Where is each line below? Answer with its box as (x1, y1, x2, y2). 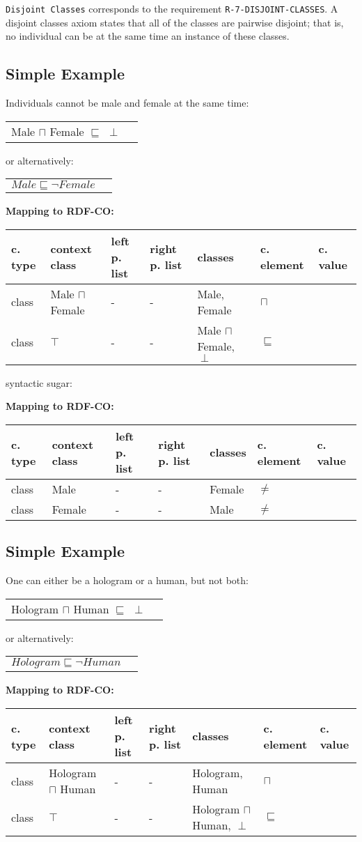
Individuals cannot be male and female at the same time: (6, 95, 249, 110)
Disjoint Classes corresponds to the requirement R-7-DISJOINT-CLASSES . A (6, 1, 338, 15)
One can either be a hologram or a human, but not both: (6, 573, 249, 588)
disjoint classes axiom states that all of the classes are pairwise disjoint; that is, (6, 15, 344, 29)
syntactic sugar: (6, 375, 72, 390)
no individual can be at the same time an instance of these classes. (6, 29, 290, 43)
